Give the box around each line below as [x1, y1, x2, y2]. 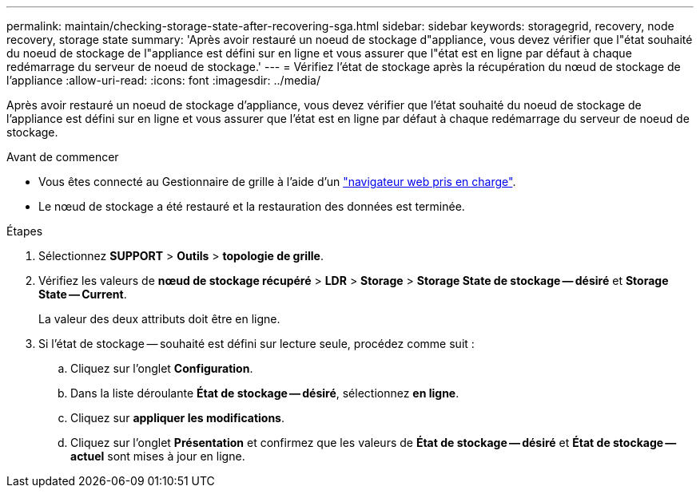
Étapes [6, 224, 43, 238]
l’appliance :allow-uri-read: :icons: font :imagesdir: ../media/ [6, 73, 320, 87]
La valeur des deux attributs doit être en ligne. [38, 312, 280, 326]
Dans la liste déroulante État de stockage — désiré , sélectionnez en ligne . [70, 386, 459, 400]
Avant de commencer [6, 150, 119, 164]
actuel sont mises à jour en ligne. [70, 449, 245, 463]
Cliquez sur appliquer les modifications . [70, 411, 285, 425]
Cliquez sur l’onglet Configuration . [70, 362, 253, 375]
